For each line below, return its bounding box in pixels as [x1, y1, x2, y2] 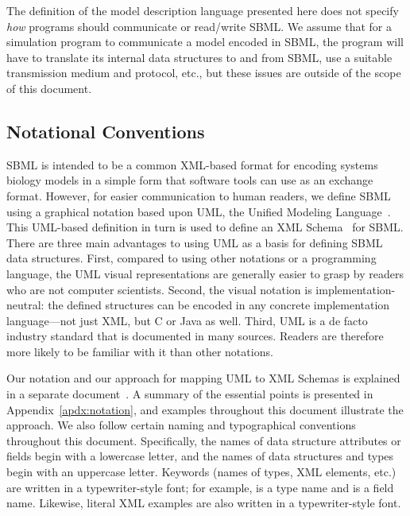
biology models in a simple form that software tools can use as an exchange [6, 172, 373, 188]
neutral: [6, 297, 44, 313]
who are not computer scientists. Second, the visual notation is [6, 281, 312, 297]
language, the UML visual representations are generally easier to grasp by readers [6, 265, 404, 281]
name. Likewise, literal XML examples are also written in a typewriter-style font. [6, 495, 401, 511]
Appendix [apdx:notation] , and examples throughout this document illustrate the [6, 401, 404, 417]
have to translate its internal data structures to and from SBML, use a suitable [6, 48, 393, 65]
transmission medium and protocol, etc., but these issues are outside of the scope [6, 64, 401, 81]
